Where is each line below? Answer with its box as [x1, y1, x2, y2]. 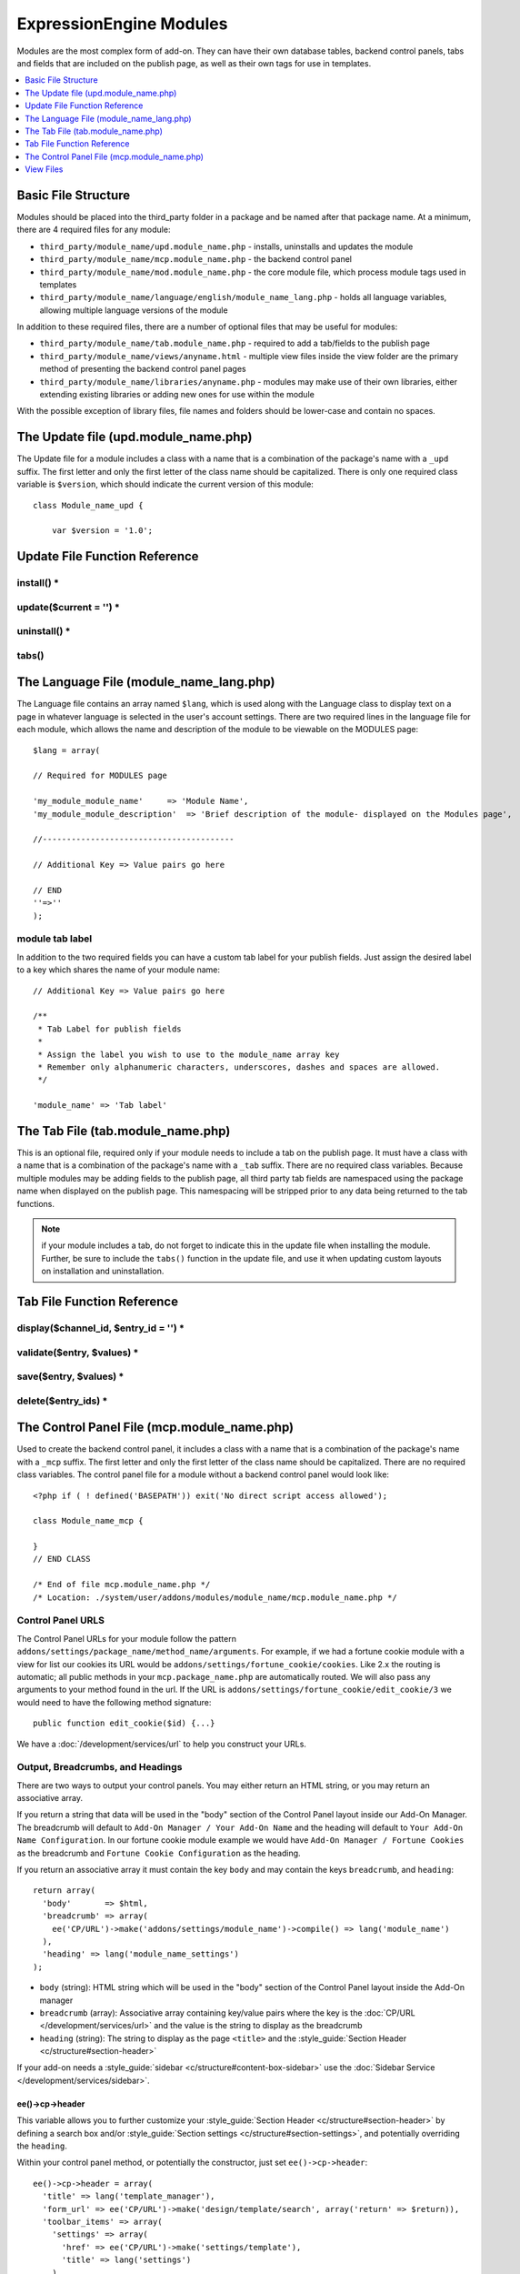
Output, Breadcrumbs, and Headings [16, 1761, 183, 1774]
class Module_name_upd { [33, 500, 144, 510]
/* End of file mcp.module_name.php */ [33, 1579, 211, 1590]
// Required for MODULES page [33, 770, 168, 781]
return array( [33, 1886, 95, 1896]
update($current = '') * [16, 600, 120, 613]
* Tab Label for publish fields [37, 1023, 182, 1034]
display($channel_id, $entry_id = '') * [16, 1322, 185, 1334]
